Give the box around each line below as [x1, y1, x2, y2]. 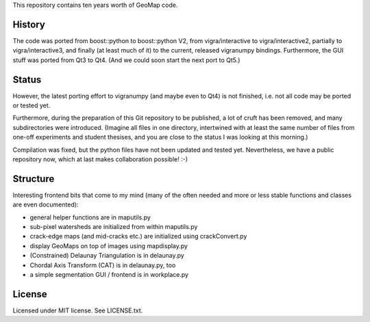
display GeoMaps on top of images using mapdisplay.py [29, 241, 188, 250]
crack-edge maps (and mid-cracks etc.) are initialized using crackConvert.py [29, 232, 247, 241]
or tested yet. [12, 101, 51, 109]
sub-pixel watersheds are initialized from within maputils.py [29, 223, 198, 231]
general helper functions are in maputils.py [29, 213, 151, 222]
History [12, 18, 46, 30]
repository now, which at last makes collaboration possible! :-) [12, 155, 188, 163]
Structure [12, 173, 55, 185]
